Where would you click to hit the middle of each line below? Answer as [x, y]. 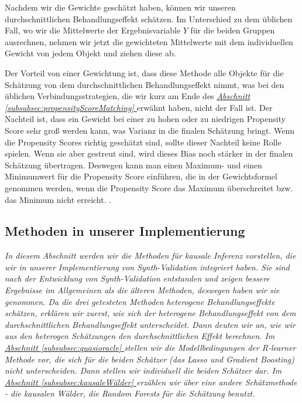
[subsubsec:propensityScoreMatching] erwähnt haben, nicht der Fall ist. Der [139, 107]
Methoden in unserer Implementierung [125, 231]
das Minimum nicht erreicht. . [58, 199]
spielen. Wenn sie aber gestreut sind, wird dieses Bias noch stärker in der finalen [149, 153]
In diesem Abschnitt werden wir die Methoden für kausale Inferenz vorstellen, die [150, 255]
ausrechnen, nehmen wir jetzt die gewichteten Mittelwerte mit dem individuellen [149, 41]
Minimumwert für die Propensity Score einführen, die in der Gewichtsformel [141, 176]
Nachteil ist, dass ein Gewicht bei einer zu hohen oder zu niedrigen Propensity [145, 119]
